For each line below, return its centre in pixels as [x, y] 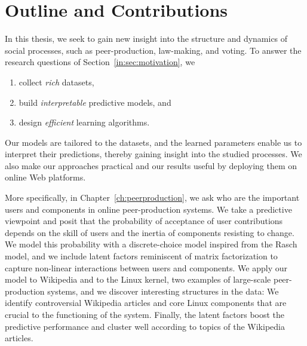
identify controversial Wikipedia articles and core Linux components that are [146, 303]
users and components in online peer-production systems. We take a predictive [148, 209]
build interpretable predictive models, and [95, 102]
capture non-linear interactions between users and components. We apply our [146, 267]
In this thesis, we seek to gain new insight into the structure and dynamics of [146, 39]
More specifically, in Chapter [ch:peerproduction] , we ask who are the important [152, 198]
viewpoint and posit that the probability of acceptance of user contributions [144, 221]
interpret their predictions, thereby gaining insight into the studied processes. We [153, 154]
